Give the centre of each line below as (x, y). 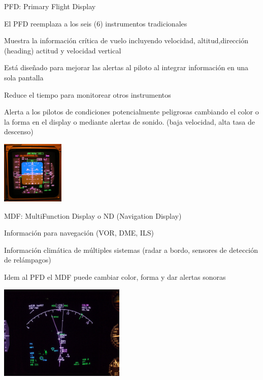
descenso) (19, 131)
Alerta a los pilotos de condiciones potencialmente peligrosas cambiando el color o (131, 112)
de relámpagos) (28, 260)
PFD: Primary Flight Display (50, 6)
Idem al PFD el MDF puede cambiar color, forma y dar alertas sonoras (115, 277)
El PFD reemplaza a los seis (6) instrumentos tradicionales (96, 23)
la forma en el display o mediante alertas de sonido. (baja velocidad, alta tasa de (129, 121)
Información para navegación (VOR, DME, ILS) (79, 233)
